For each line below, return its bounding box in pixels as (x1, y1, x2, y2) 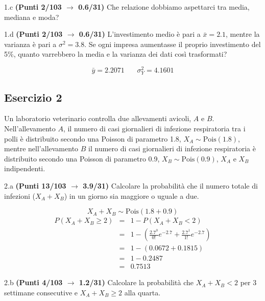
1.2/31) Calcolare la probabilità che (79, 277, 194, 288)
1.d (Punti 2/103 (4, 29, 63, 39)
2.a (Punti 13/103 (4, 180, 66, 191)
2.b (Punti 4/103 (4, 277, 63, 288)
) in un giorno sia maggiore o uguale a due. (64, 190, 199, 201)
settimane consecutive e (4, 287, 78, 297)
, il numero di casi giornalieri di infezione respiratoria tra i (63, 123, 246, 133)
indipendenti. (4, 163, 45, 174)
